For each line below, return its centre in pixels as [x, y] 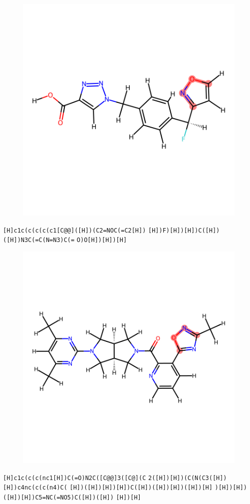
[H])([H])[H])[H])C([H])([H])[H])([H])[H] [141, 488]
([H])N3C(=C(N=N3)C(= [39, 240]
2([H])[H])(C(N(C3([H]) [188, 478]
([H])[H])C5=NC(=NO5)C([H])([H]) [58, 497]
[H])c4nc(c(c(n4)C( [35, 488]
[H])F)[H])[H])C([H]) [184, 230]
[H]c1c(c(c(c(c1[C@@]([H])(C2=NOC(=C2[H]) [75, 230]
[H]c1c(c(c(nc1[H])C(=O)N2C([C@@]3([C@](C [75, 478]
